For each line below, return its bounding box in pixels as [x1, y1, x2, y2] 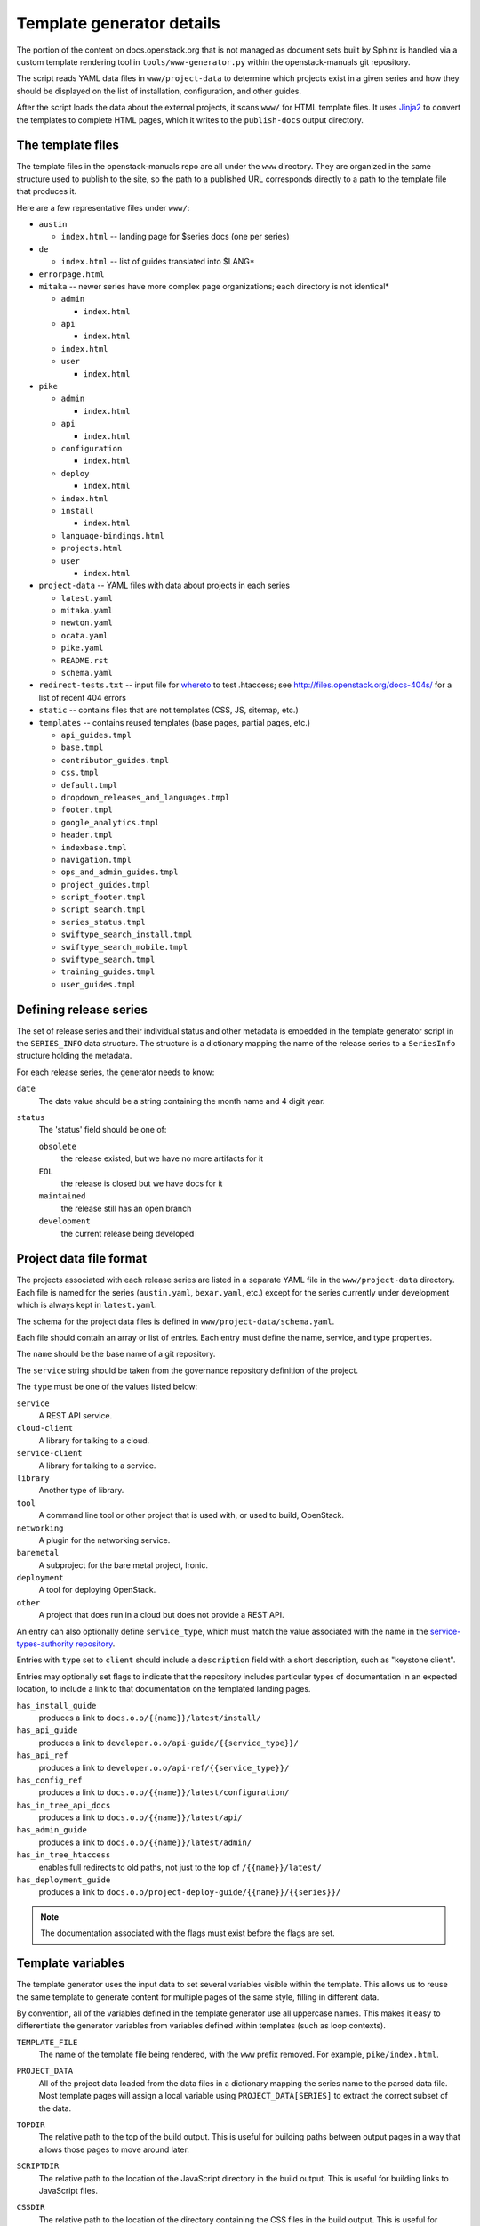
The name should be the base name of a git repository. [16, 1349, 216, 1360]
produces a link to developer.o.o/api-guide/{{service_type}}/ [38, 1737, 300, 1748]
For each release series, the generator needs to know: [16, 1067, 215, 1077]
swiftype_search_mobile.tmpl [60, 942, 188, 952]
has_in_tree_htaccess [16, 1850, 111, 1860]
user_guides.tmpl [60, 979, 137, 989]
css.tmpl [60, 768, 100, 778]
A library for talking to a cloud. [38, 1434, 150, 1446]
